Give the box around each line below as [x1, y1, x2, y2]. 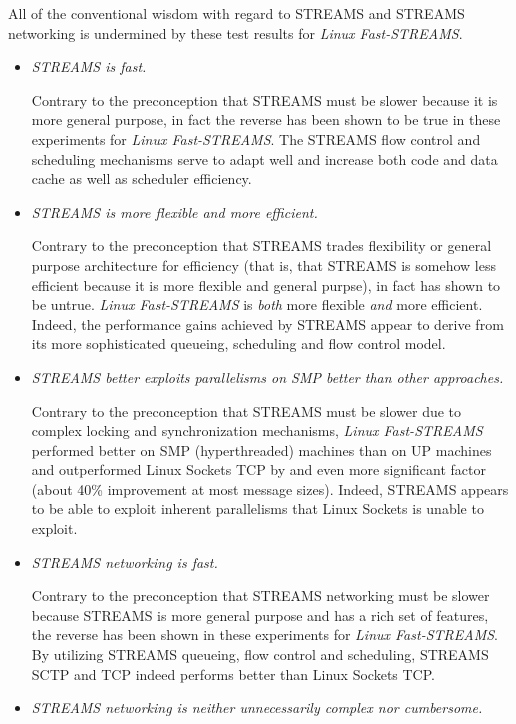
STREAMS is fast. [31, 56, 147, 77]
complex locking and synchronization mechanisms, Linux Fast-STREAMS [31, 420, 483, 441]
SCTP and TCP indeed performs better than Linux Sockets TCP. [31, 663, 435, 684]
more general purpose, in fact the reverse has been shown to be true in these [31, 109, 501, 130]
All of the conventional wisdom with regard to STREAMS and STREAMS [8, 3, 465, 23]
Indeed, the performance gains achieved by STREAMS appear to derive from [31, 313, 504, 334]
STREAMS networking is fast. [31, 551, 218, 572]
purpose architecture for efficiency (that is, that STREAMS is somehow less [31, 254, 496, 275]
